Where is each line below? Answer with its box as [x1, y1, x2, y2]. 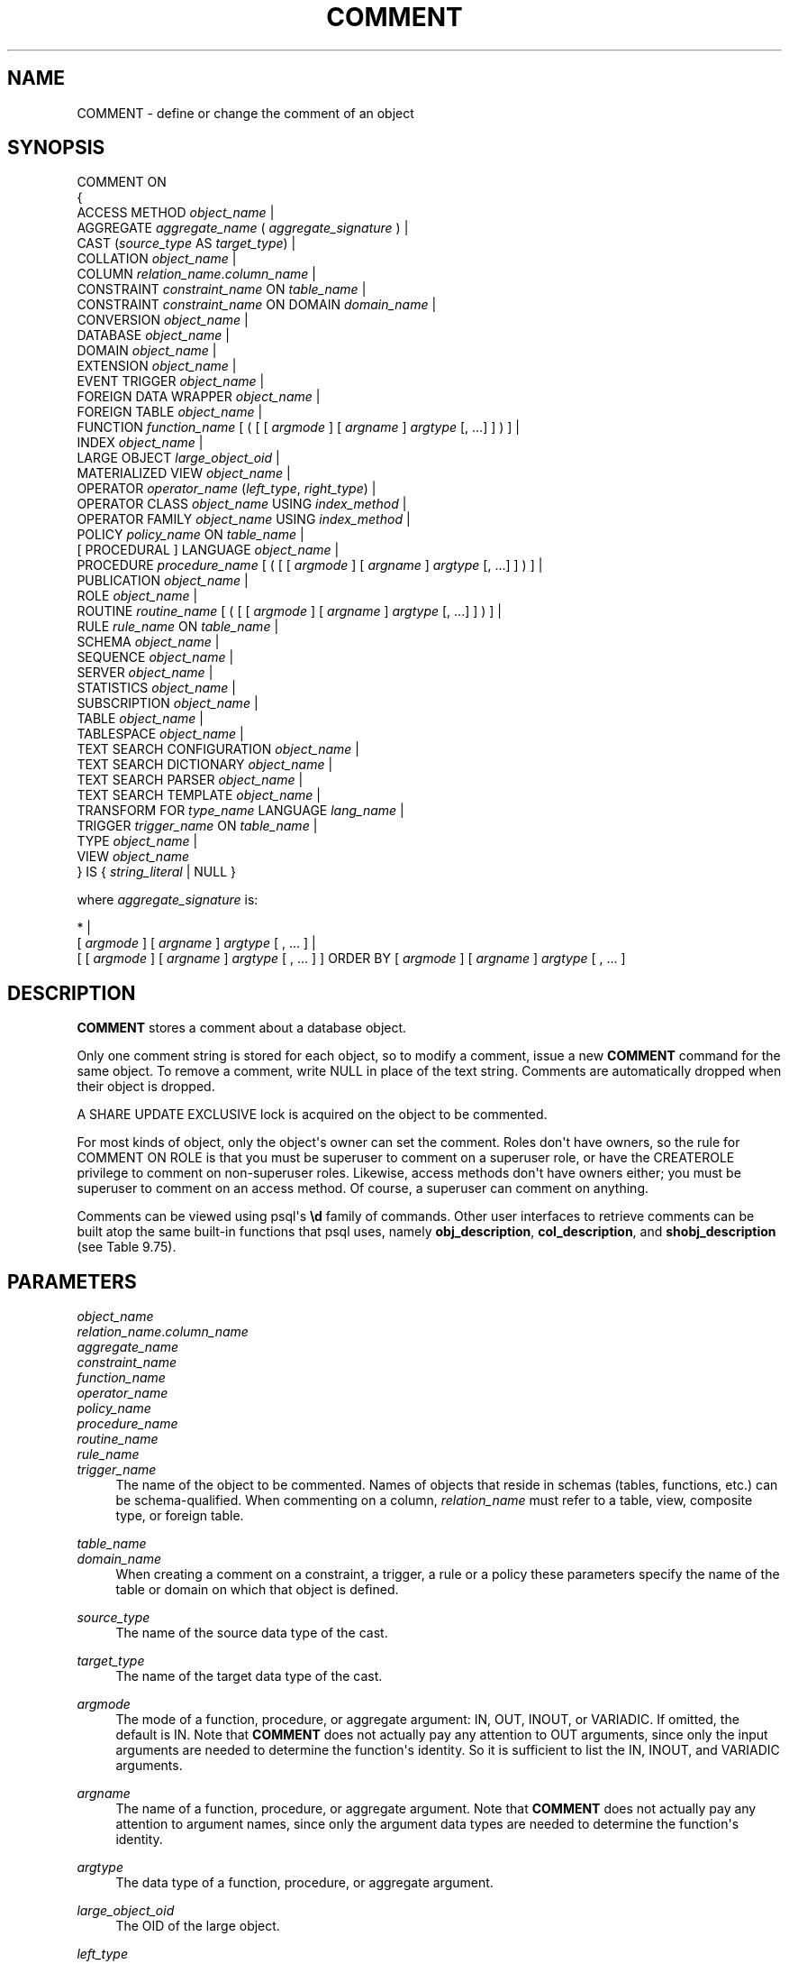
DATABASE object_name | [77, 327, 230, 344]
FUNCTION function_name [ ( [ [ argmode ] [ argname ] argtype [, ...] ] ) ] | [77, 419, 521, 436]
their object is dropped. [77, 1078, 215, 1095]
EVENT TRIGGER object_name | [77, 373, 265, 390]
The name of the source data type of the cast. [115, 1625, 388, 1641]
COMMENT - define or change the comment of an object [77, 105, 414, 121]
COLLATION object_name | [77, 251, 237, 267]
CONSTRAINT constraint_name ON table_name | [77, 281, 367, 298]
